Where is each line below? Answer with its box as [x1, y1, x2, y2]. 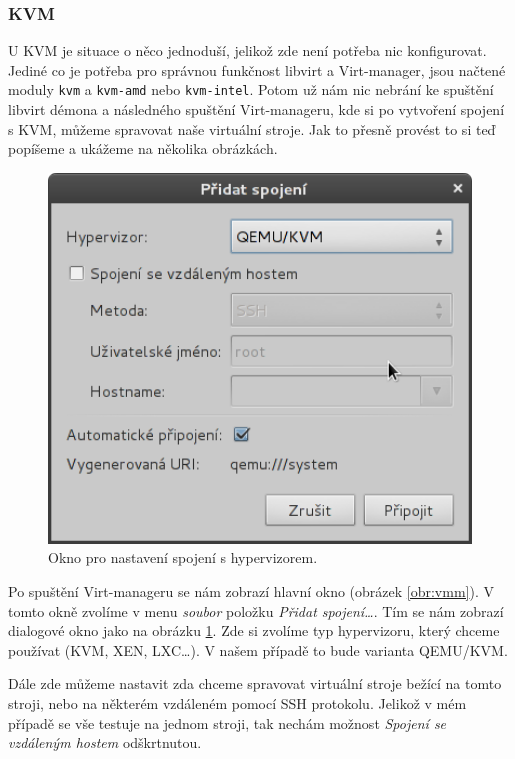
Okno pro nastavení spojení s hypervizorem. [48, 547, 318, 568]
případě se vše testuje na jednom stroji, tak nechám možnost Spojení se [8, 712, 447, 733]
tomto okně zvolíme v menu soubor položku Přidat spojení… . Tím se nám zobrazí [8, 600, 504, 621]
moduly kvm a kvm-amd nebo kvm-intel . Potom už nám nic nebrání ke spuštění [8, 79, 494, 100]
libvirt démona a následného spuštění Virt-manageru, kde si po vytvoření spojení [8, 99, 505, 120]
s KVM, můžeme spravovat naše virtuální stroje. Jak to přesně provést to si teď [8, 118, 496, 139]
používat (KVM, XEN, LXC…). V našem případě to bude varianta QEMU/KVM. [8, 639, 508, 660]
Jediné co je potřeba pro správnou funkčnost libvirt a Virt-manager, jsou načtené [8, 59, 506, 80]
